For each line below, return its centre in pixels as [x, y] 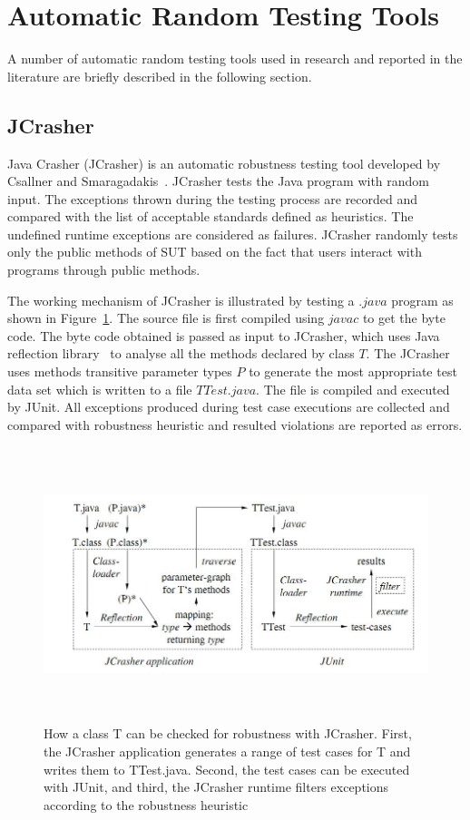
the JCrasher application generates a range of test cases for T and [227, 751]
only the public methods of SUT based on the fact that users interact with [215, 252]
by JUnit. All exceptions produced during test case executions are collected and [229, 407]
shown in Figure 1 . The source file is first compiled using [166, 318]
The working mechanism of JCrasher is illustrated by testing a [181, 300]
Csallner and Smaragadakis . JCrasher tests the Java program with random [219, 181]
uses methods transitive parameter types [120, 371]
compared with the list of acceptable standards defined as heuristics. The [211, 216]
